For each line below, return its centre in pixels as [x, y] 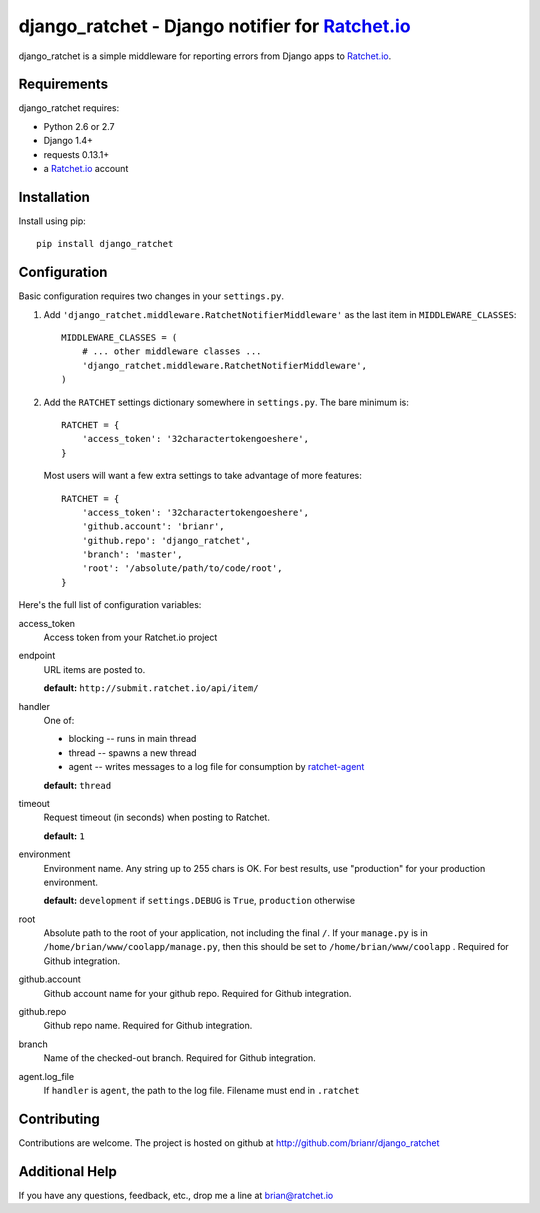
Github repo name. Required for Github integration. [148, 1026]
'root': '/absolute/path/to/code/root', [182, 568]
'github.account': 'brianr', [153, 526]
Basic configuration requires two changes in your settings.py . [151, 296]
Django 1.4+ [68, 141]
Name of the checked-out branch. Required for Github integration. [180, 1058]
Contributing [59, 1118]
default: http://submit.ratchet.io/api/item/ [151, 688]
